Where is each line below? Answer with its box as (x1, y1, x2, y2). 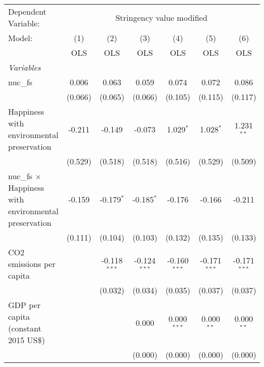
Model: (8, 32, 33, 44)
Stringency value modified (115, 11, 208, 23)
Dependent (8, 6, 47, 17)
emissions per (8, 258, 56, 270)
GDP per (8, 299, 41, 311)
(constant (8, 322, 42, 334)
